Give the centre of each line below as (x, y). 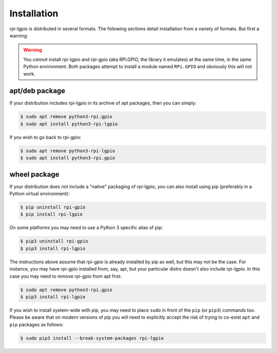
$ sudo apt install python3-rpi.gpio (68, 158)
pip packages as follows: (36, 324)
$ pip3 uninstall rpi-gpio (54, 241)
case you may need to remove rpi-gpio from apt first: (65, 276)
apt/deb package (37, 91)
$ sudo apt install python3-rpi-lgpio (69, 124)
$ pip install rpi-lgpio (52, 214)
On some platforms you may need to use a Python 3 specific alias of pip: (86, 227)
